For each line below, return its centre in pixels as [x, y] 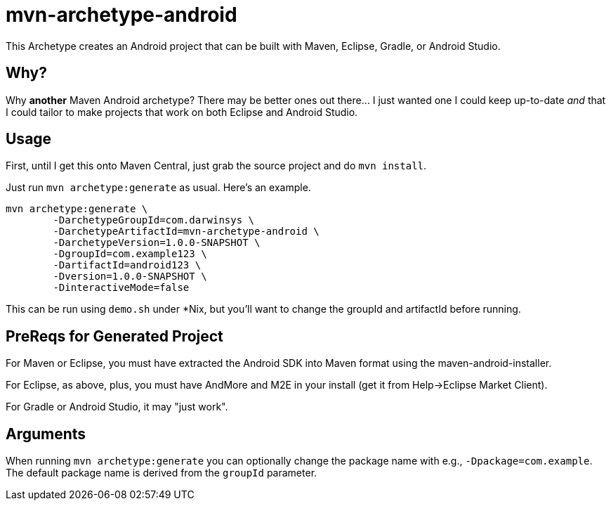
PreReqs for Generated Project [114, 336]
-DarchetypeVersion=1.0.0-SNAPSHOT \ [157, 243]
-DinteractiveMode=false [121, 288]
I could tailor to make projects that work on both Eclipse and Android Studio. [182, 112]
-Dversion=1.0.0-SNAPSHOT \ [130, 277]
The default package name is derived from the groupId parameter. [162, 473]
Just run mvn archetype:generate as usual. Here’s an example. [158, 188]
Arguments [46, 434]
